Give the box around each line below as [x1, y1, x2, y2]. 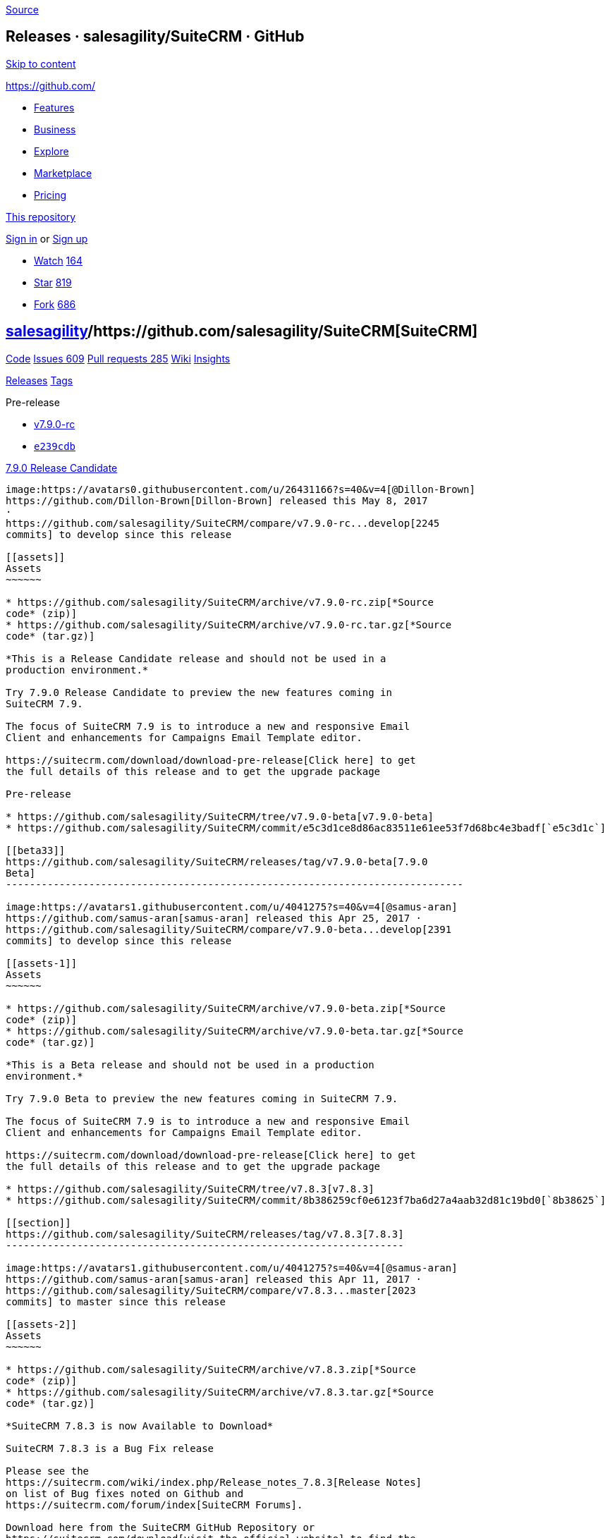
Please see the [6, 1465, 90, 1477]
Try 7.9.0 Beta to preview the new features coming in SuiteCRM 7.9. [6, 1092, 398, 1104]
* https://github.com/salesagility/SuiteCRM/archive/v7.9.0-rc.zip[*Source [6, 596, 434, 608]
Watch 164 [34, 254, 83, 267]
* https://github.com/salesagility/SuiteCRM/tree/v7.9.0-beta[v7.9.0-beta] [6, 810, 434, 822]
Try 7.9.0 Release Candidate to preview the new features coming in [6, 686, 392, 698]
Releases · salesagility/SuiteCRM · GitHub [6, 28, 305, 46]
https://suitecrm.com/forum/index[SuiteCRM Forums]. [6, 1499, 303, 1510]
